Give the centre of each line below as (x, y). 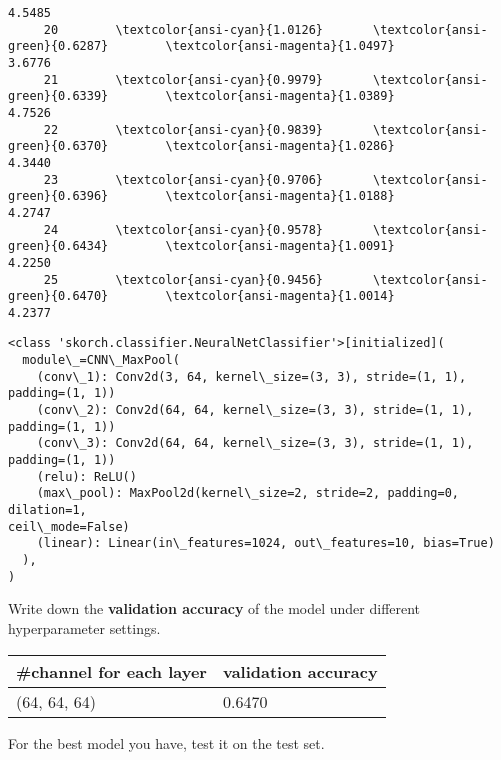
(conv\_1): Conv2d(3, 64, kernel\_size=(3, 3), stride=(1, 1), (251, 376)
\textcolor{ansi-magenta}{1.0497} (280, 46)
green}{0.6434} (58, 246)
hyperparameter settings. (84, 627)
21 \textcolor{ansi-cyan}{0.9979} (183, 79)
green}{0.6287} (58, 46)
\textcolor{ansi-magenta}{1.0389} (280, 96)
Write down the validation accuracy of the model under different (214, 608)
